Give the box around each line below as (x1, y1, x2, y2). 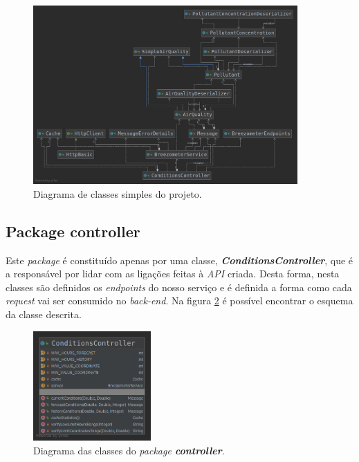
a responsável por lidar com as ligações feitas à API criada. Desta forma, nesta (6, 266, 340, 281)
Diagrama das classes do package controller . (33, 443, 225, 457)
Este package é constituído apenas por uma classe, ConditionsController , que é (6, 252, 353, 267)
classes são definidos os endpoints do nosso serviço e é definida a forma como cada (6, 279, 352, 294)
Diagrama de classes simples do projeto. (33, 186, 202, 201)
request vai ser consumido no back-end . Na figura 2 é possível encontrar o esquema (6, 293, 353, 308)
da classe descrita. (6, 307, 82, 321)
